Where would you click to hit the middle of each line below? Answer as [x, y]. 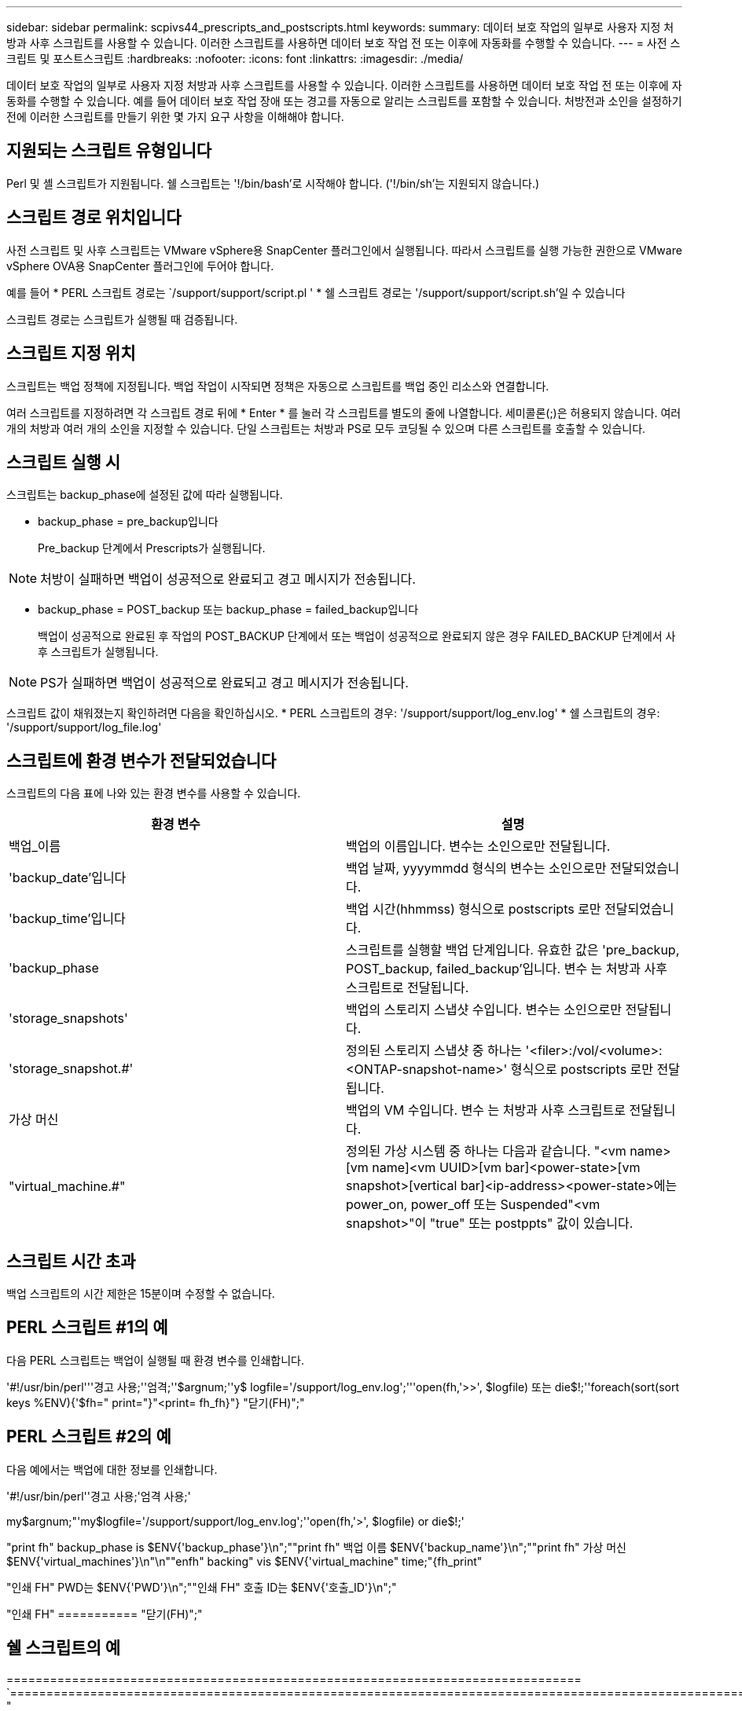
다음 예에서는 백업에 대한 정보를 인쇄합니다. [112, 1469]
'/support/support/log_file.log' [84, 727]
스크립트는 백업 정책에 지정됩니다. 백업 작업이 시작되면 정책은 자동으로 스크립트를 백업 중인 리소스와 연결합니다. [278, 386]
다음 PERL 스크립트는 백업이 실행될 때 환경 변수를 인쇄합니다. [155, 1360]
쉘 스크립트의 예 [64, 1648]
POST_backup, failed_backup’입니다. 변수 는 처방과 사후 [507, 969]
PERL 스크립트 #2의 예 [89, 1437]
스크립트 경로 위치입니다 [94, 218]
